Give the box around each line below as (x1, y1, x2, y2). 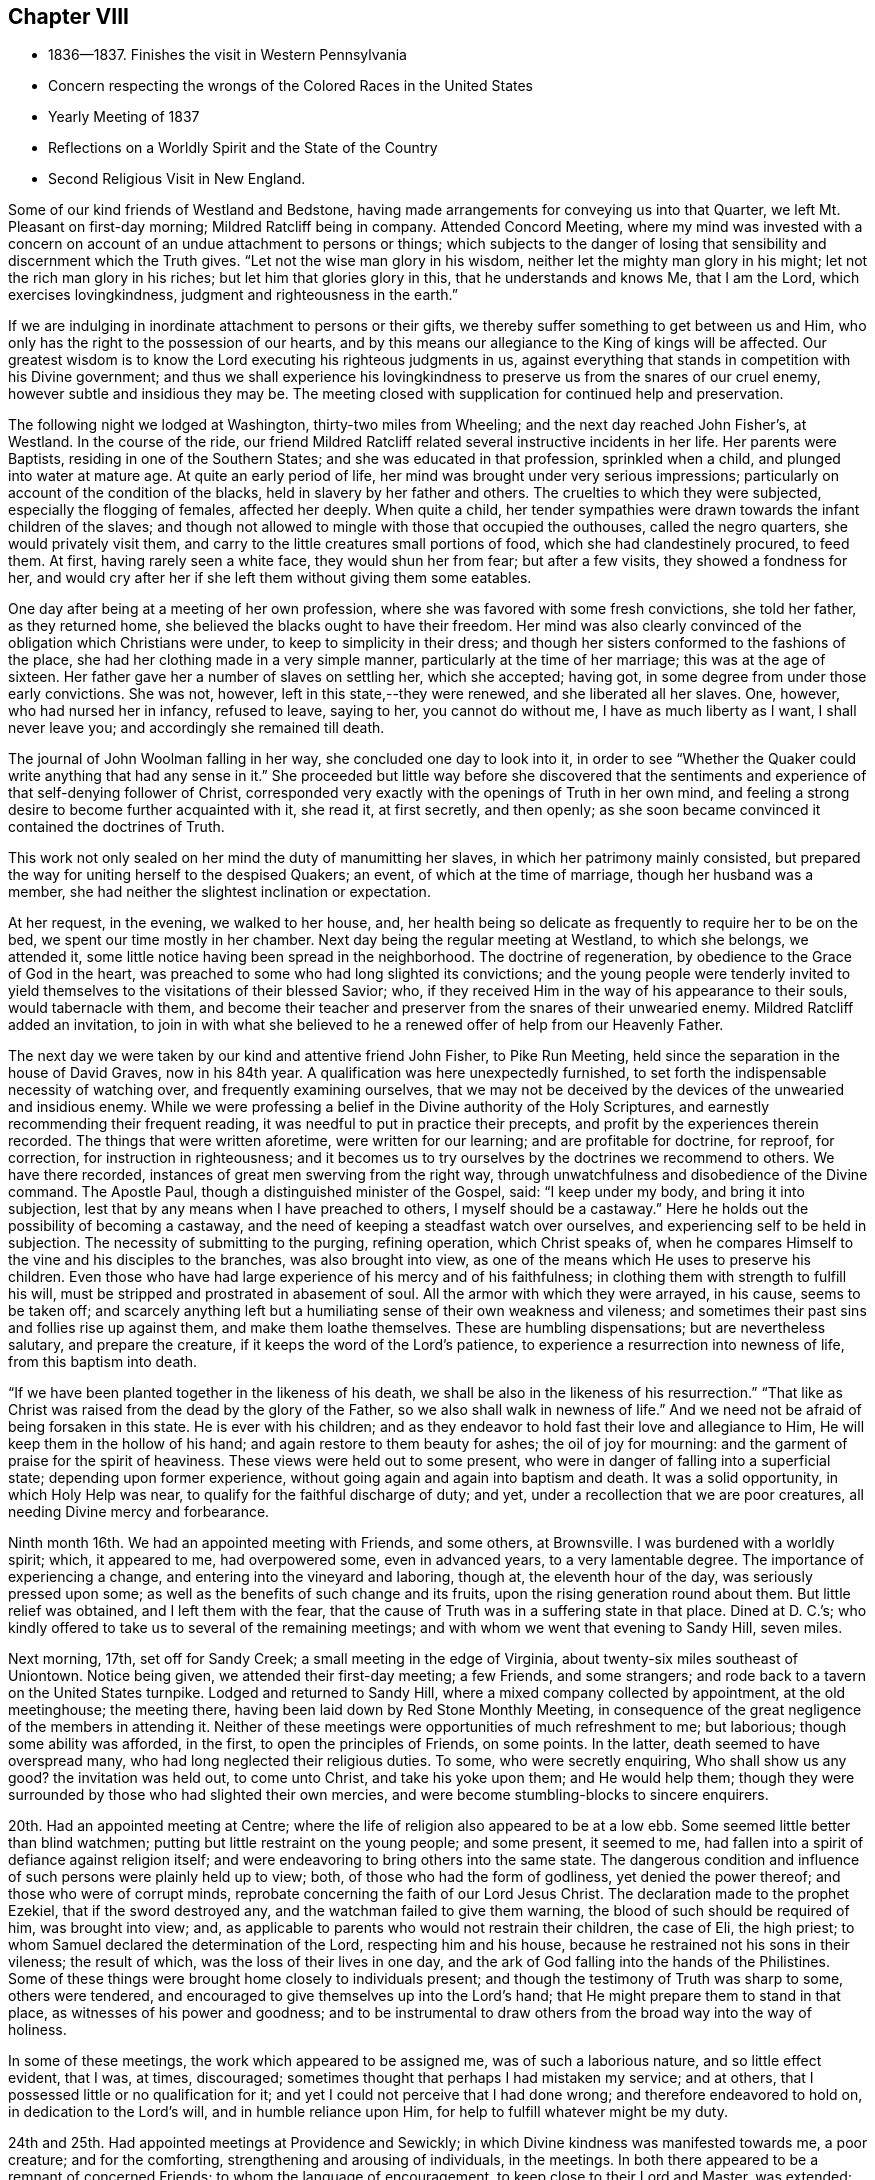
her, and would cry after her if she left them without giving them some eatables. (8, 569, 532, 587)
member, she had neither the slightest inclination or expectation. (8, 883, 431, 901)
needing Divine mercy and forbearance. (8, 1503, 270, 1521)
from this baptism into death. (8, 1353, 198, 1371)
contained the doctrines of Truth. (8, 818, 225, 836)
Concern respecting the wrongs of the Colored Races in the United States (48, 77, 533, 95)
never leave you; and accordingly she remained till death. (8, 719, 385, 737)
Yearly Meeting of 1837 (48, 108, 200, 126)
